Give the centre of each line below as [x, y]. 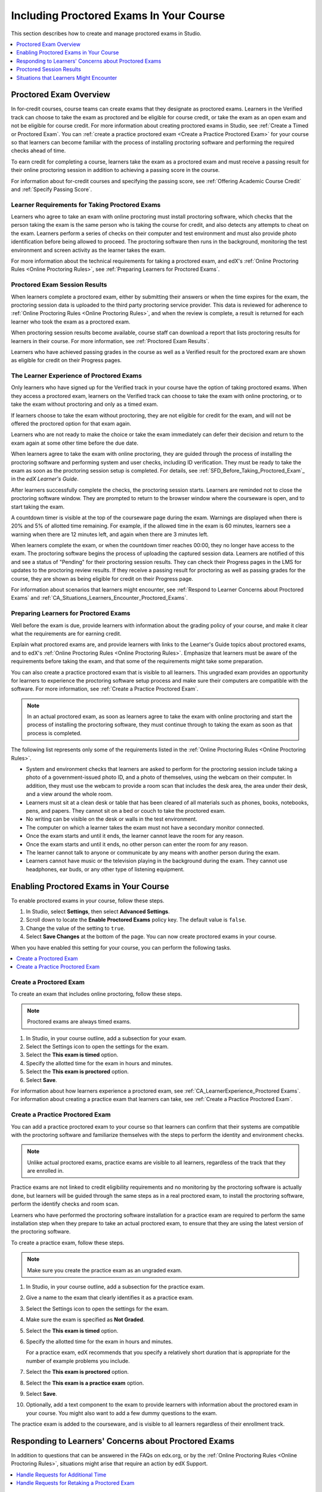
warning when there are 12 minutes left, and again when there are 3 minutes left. [110, 534]
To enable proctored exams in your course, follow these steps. [88, 901]
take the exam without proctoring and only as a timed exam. [84, 404]
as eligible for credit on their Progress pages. [66, 360]
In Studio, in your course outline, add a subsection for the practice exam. [115, 1287]
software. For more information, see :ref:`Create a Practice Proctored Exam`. [105, 689]
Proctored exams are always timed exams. [79, 1022]
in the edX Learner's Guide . [45, 479]
